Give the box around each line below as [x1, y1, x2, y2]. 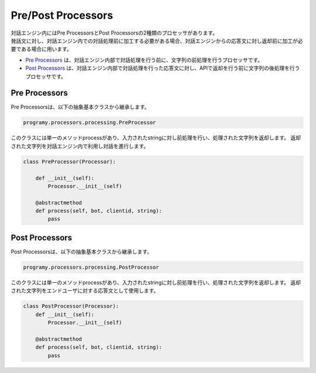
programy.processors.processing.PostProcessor [23, 264, 159, 270]
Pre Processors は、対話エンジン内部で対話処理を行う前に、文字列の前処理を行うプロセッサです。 [25, 56, 263, 63]
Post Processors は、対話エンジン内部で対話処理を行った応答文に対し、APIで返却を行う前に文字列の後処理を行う [25, 65, 300, 72]
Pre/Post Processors [11, 9, 114, 22]
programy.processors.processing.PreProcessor [23, 119, 156, 126]
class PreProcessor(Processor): [23, 158, 116, 165]
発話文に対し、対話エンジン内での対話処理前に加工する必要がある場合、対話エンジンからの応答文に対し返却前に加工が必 [11, 37, 303, 44]
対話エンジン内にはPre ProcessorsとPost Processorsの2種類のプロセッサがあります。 [11, 29, 218, 36]
